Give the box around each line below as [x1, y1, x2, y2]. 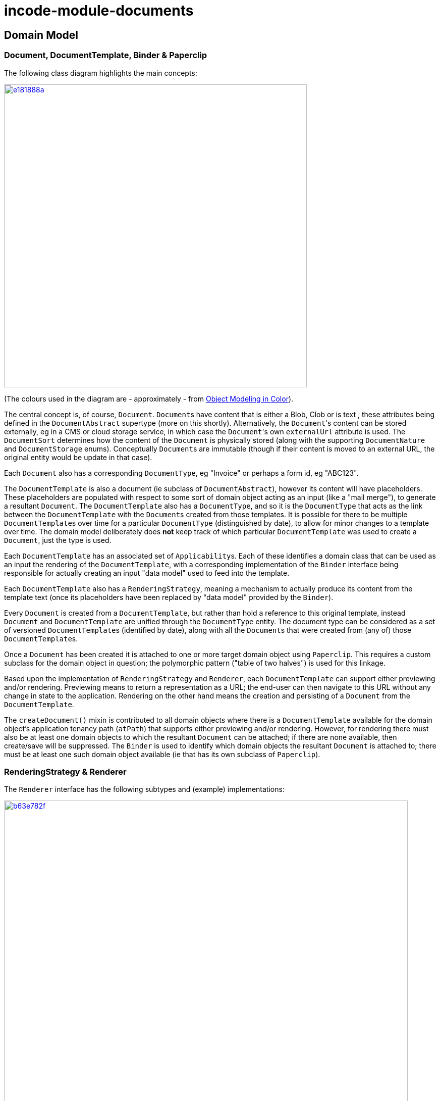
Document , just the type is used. [4, 535, 112, 544]
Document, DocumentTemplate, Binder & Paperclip [4, 50, 207, 61]
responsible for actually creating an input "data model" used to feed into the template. [4, 568, 290, 577]
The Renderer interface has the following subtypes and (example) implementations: [4, 785, 285, 794]
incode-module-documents [4, 2, 194, 19]
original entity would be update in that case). [4, 453, 152, 462]
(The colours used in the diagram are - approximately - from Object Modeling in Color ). [4, 394, 294, 403]
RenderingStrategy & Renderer [4, 766, 127, 777]
